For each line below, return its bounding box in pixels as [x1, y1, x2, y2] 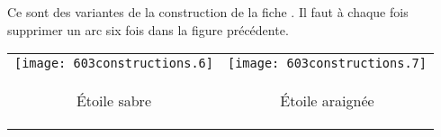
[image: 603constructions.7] [227, 56, 427, 71]
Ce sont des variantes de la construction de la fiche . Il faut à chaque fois [7, 3, 409, 21]
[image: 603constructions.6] [14, 56, 213, 71]
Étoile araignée [280, 90, 374, 112]
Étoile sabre [76, 90, 151, 112]
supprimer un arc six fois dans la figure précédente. [7, 20, 289, 39]
